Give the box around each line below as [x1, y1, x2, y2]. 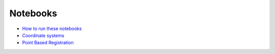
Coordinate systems [22, 32, 65, 38]
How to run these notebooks [22, 25, 82, 32]
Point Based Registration [22, 40, 74, 46]
